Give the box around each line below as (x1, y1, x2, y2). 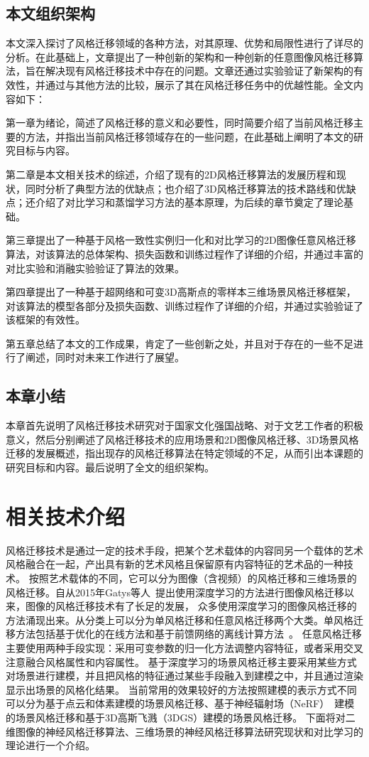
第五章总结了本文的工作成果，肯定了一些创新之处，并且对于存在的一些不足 (6, 335, 353, 350)
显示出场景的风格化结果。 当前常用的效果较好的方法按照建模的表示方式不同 (6, 682, 357, 697)
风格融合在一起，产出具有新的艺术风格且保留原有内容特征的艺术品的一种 (6, 557, 343, 571)
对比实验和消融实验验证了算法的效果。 (6, 260, 184, 275)
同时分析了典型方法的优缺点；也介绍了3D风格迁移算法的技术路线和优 (25, 181, 346, 195)
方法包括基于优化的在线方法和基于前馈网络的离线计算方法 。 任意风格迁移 (15, 626, 362, 641)
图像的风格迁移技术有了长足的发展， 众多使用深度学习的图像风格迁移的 (25, 598, 357, 613)
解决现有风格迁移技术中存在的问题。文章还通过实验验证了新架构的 (45, 63, 353, 78)
